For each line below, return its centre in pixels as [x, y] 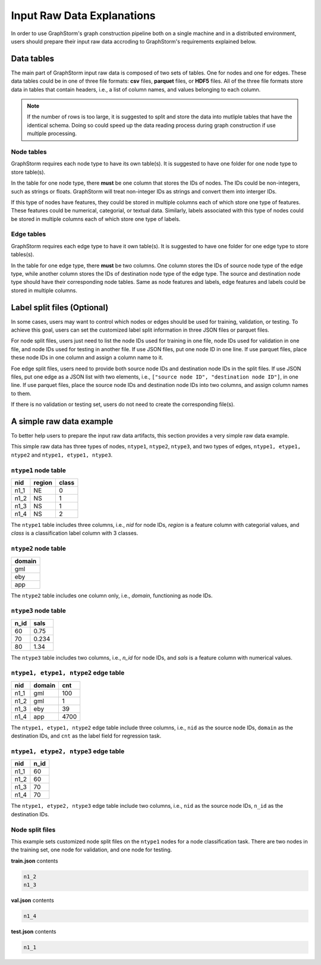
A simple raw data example [62, 421]
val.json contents [33, 900]
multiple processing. [52, 133]
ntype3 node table [39, 611]
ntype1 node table [39, 470]
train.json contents [35, 861]
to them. [21, 394]
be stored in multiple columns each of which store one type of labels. [96, 219]
